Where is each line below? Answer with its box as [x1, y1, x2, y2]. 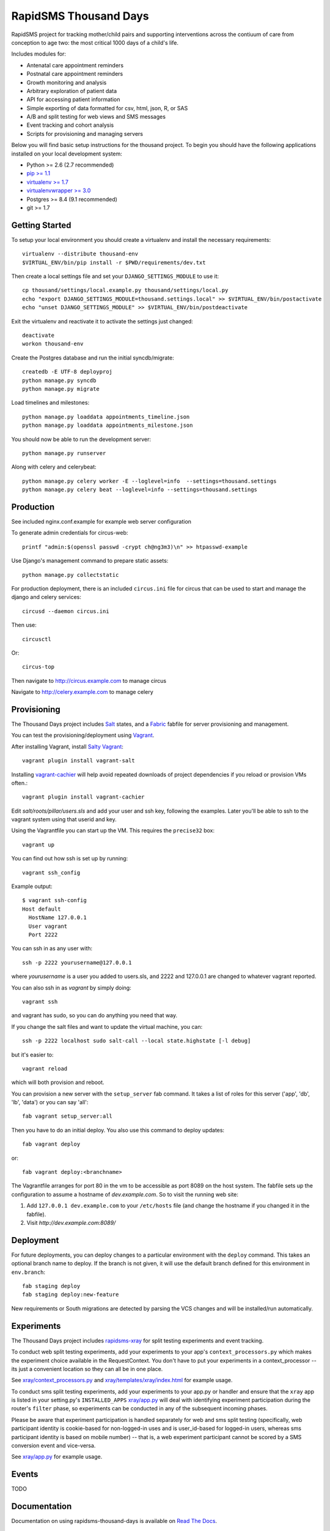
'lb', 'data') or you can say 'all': [11, 1099, 89, 1106]
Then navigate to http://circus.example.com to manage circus [11, 677, 167, 684]
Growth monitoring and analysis [26, 78, 107, 86]
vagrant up [22, 841, 55, 848]
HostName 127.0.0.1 [28, 914, 87, 921]
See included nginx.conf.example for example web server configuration [11, 517, 192, 525]
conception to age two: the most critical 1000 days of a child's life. [11, 39, 179, 46]
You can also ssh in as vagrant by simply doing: [11, 984, 131, 991]
